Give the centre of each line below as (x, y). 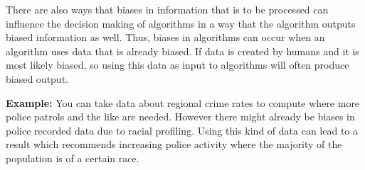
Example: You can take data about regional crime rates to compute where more (183, 102)
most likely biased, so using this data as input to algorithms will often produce (178, 65)
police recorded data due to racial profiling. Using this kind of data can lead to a (182, 130)
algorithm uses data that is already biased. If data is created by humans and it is (182, 51)
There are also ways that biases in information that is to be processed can (167, 9)
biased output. (37, 78)
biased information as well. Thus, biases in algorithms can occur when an (165, 37)
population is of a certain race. (73, 158)
